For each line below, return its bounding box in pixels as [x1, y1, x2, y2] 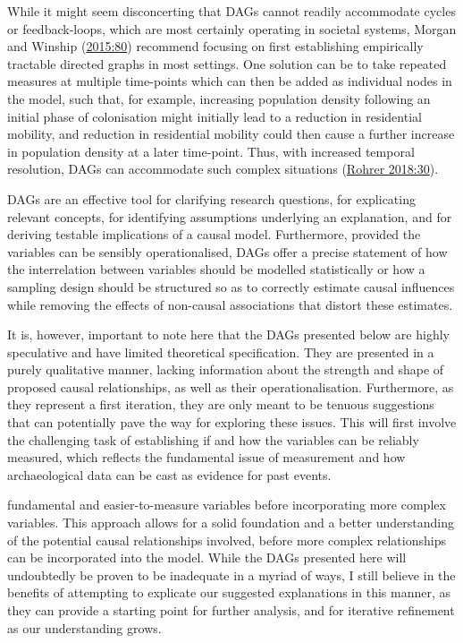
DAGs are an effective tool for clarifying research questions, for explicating [7, 189, 416, 208]
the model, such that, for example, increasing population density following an [7, 89, 431, 107]
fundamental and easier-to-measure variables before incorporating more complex [7, 495, 446, 514]
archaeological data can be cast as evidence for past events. [7, 465, 332, 484]
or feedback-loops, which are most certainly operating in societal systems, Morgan [7, 19, 457, 38]
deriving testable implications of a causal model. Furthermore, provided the [7, 225, 421, 244]
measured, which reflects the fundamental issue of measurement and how [7, 448, 406, 467]
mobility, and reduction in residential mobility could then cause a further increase [7, 124, 455, 143]
